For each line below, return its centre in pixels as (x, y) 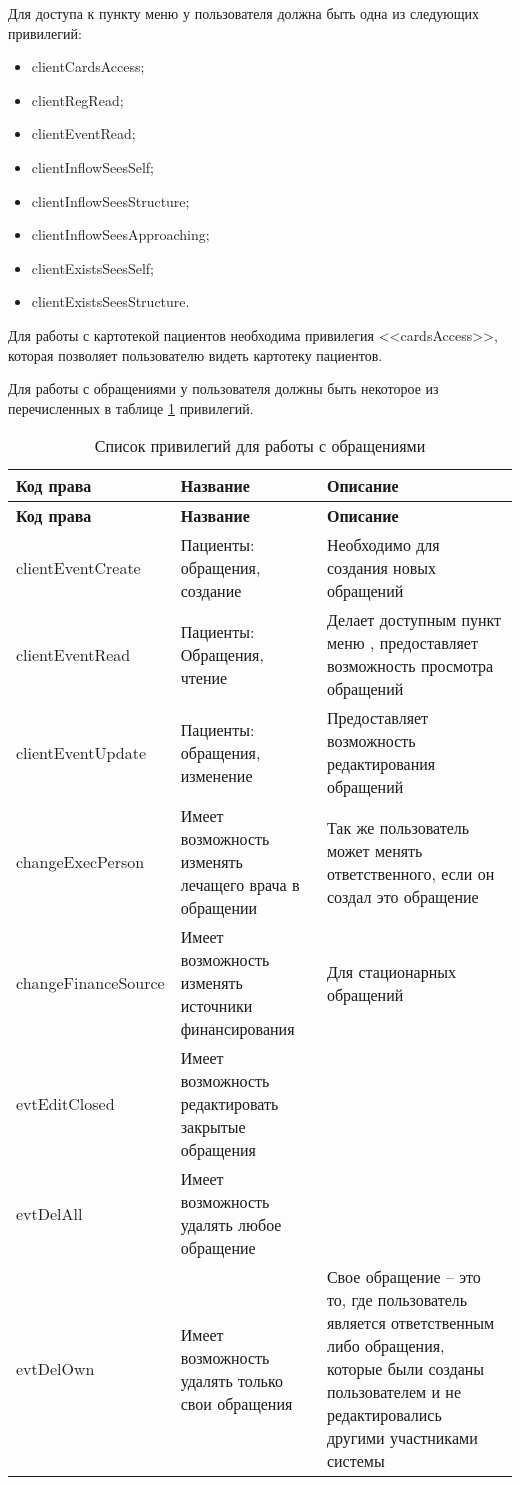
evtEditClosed (65, 1104)
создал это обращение (402, 896)
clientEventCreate (78, 568)
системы (355, 1461)
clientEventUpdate (81, 752)
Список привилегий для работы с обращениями (260, 446)
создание (211, 591)
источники (216, 1006)
